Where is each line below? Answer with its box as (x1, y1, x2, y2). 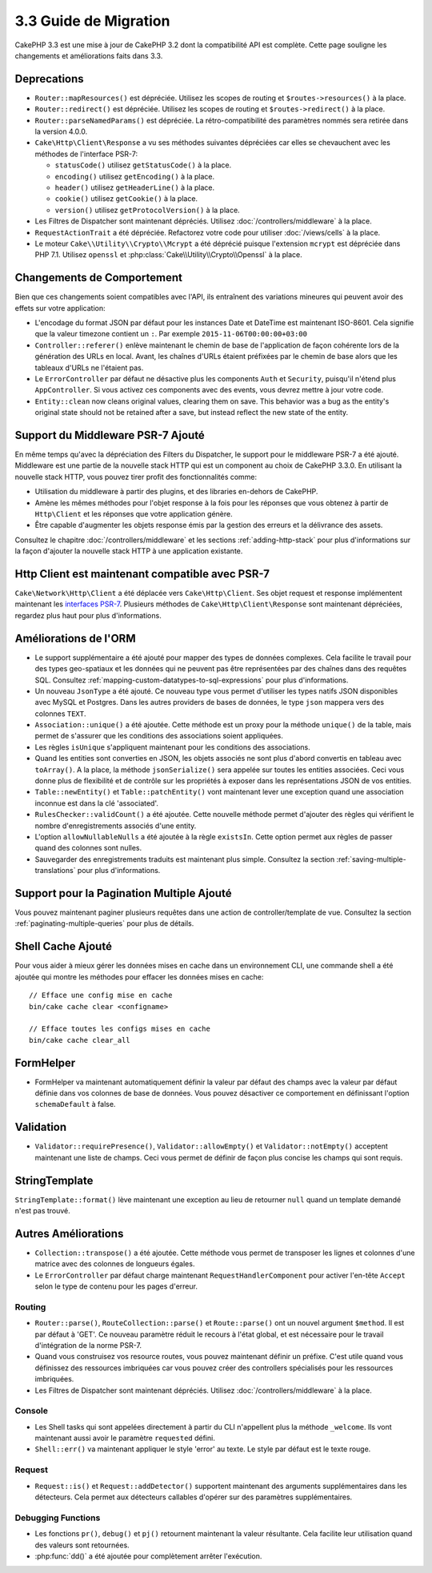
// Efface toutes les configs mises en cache (29, 1024, 211, 1033)
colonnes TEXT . (34, 709, 86, 718)
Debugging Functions (14, 1512, 101, 1523)
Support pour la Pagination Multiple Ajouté (14, 886, 232, 900)
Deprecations (14, 72, 84, 86)
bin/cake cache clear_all (29, 1036, 131, 1044)
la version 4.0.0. (34, 127, 88, 136)
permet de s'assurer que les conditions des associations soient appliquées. (34, 731, 283, 741)
